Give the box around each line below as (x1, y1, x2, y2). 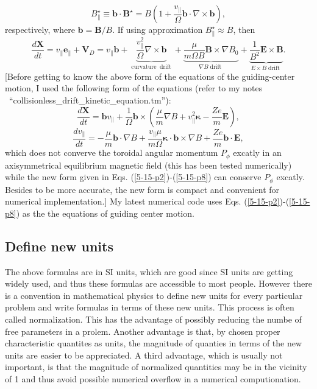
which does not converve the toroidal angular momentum (5, 146, 218, 159)
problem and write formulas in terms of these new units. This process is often (5, 301, 294, 314)
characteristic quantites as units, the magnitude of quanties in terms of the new (5, 337, 302, 349)
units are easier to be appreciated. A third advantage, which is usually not (5, 348, 283, 361)
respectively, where (5, 23, 75, 35)
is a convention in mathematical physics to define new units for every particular (5, 289, 303, 301)
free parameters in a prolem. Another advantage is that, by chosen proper (5, 324, 280, 337)
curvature (131, 63, 157, 70)
